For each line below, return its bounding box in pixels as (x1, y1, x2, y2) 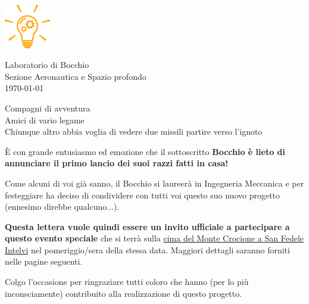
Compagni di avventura (5, 101, 90, 114)
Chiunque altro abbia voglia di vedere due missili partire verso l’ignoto (5, 125, 263, 138)
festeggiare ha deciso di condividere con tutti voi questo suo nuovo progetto (5, 188, 280, 201)
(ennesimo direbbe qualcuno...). (5, 200, 120, 213)
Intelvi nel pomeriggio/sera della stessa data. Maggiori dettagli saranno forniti (5, 243, 290, 256)
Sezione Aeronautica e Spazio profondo (5, 70, 146, 82)
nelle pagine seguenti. (5, 255, 83, 268)
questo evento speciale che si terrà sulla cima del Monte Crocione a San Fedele (5, 232, 304, 244)
